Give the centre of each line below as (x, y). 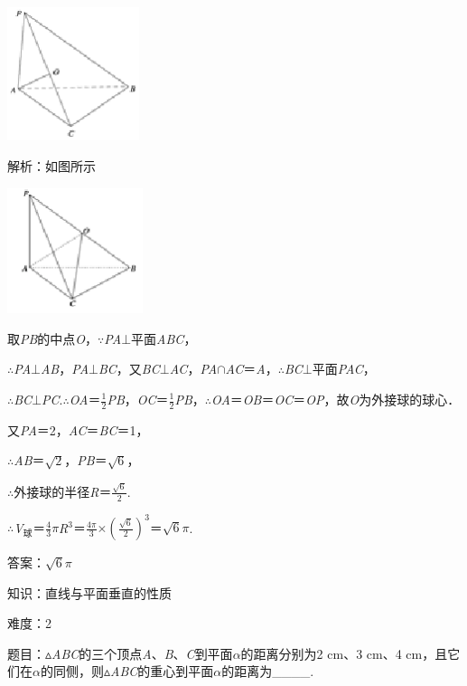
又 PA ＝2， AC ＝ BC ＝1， (78, 429)
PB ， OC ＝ (138, 399)
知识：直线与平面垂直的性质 (89, 592)
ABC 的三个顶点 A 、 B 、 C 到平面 (142, 653)
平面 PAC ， (344, 369)
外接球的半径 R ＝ (63, 491)
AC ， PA (193, 369)
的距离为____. (268, 671)
